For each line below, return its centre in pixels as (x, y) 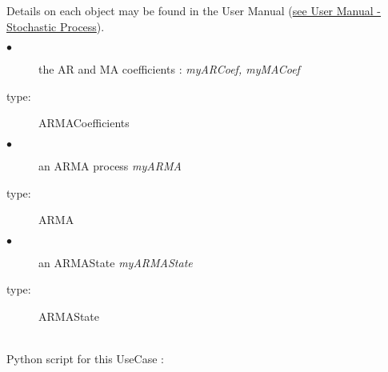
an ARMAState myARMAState (116, 262)
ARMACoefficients (84, 123)
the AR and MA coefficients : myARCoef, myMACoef (169, 69)
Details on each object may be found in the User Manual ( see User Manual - (194, 10)
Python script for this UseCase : (85, 359)
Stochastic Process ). (56, 26)
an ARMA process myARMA (110, 165)
